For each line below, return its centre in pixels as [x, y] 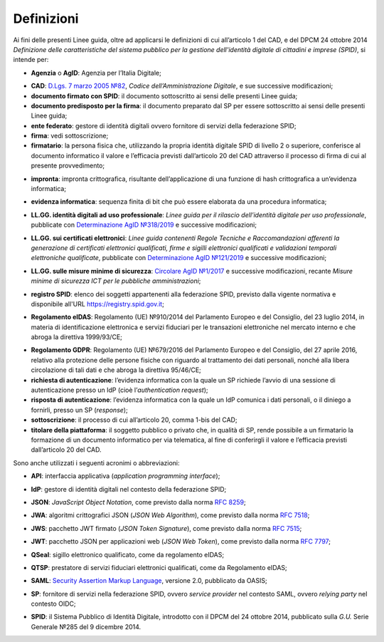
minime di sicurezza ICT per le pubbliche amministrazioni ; [116, 281]
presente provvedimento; [68, 166]
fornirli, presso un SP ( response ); [79, 410]
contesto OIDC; [53, 604]
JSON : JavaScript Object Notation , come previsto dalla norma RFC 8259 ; [138, 502]
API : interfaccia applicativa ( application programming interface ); [126, 476]
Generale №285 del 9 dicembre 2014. [86, 626]
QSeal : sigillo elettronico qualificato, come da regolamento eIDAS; [127, 554]
